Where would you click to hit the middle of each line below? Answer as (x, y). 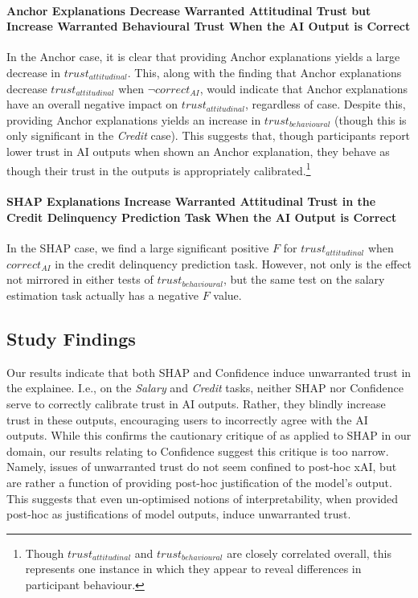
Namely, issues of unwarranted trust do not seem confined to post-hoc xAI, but (202, 467)
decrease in (33, 72)
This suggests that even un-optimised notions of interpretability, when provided (203, 498)
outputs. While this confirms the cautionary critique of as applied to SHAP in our (209, 435)
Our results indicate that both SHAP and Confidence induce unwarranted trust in (209, 372)
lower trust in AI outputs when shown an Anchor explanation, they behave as (198, 151)
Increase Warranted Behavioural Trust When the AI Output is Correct (209, 26)
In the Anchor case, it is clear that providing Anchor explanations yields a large (203, 57)
